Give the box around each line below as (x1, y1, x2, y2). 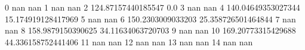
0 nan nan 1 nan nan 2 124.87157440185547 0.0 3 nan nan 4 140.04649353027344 (5, 1, 300, 13)
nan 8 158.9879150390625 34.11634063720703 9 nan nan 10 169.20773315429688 (5, 24, 296, 36)
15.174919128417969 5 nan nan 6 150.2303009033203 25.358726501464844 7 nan (5, 12, 296, 25)
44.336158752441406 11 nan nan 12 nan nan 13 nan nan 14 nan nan (5, 35, 253, 48)
